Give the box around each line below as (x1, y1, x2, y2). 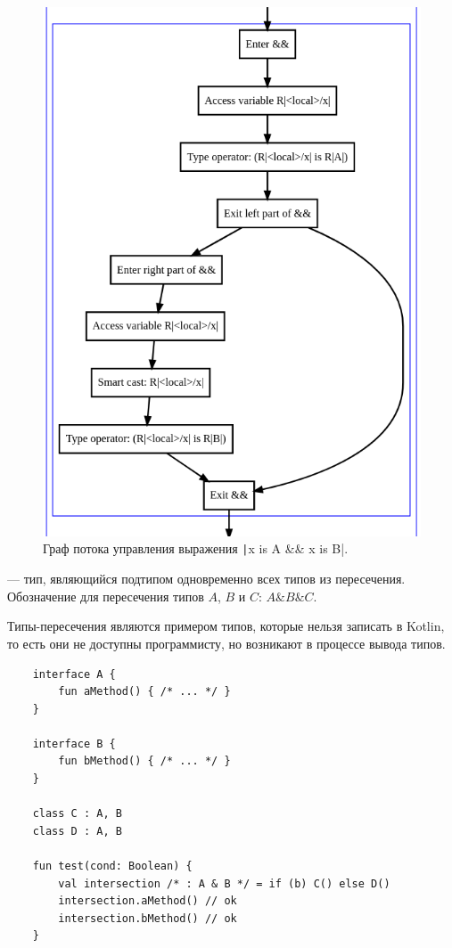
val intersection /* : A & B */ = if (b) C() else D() (58, 877, 390, 890)
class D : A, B (32, 824, 122, 838)
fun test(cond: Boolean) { (32, 860, 193, 873)
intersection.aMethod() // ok (58, 895, 237, 908)
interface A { (32, 667, 116, 681)
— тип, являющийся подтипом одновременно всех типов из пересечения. (7, 569, 406, 588)
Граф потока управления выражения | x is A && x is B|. (43, 539, 349, 558)
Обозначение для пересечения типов (7, 586, 204, 605)
